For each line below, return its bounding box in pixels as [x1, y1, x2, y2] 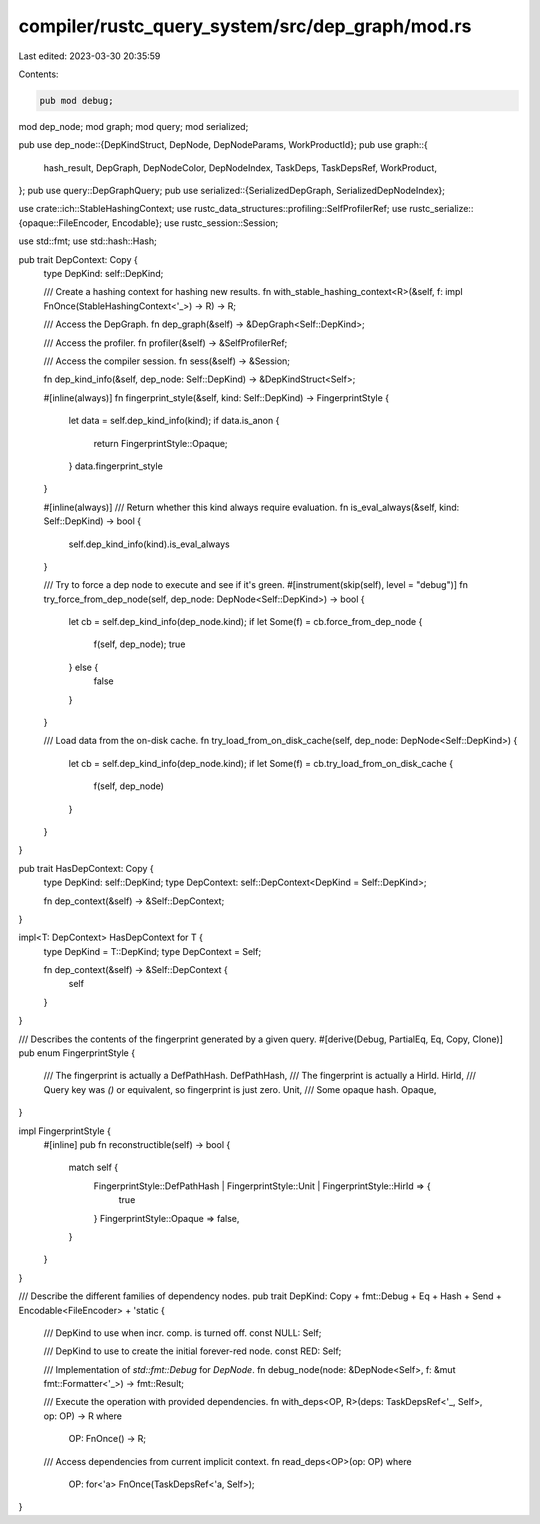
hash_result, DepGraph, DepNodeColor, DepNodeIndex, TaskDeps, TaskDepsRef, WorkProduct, [43, 161, 437, 174]
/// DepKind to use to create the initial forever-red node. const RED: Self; [43, 1345, 342, 1357]
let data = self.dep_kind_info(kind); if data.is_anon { [68, 415, 280, 427]
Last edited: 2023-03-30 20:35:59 [18, 50, 161, 62]
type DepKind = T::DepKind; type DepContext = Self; [43, 945, 262, 957]
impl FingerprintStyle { [18, 1125, 112, 1137]
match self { [68, 1161, 119, 1174]
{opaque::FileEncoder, [18, 216, 110, 229]
